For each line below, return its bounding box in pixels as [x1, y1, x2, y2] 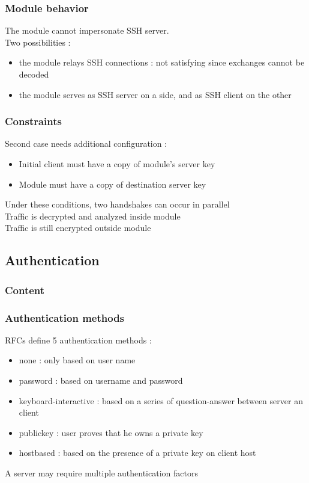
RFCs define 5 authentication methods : [5, 333, 152, 346]
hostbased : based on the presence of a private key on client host [19, 446, 256, 459]
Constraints [5, 114, 62, 129]
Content [5, 282, 45, 297]
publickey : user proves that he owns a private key [19, 426, 203, 438]
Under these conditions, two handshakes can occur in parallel [5, 198, 230, 211]
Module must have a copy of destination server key [19, 177, 206, 190]
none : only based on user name [19, 354, 136, 366]
